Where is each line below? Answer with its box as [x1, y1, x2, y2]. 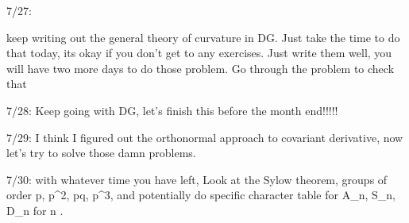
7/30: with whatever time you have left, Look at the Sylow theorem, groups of [6, 171, 388, 187]
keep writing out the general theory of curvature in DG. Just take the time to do [6, 29, 400, 45]
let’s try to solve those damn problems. [6, 144, 196, 161]
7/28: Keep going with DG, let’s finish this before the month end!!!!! [6, 102, 338, 118]
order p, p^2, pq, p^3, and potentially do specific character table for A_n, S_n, [6, 186, 395, 203]
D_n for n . [6, 202, 64, 218]
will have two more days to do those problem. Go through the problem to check [6, 60, 395, 76]
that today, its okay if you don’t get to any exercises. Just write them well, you [6, 44, 392, 61]
